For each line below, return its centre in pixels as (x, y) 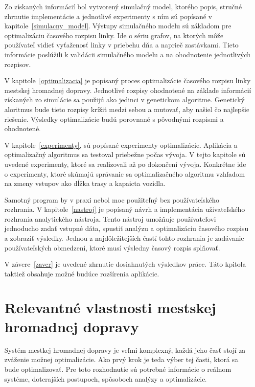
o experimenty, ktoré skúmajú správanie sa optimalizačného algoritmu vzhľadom (125, 173)
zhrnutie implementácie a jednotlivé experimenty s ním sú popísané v (108, 16)
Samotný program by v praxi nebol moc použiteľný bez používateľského (112, 199)
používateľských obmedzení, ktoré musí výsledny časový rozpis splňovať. (112, 247)
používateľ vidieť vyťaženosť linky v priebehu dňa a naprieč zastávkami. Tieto (122, 45)
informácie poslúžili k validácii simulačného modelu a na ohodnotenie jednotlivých (128, 54)
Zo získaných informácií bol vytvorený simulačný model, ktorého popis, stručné (123, 6)
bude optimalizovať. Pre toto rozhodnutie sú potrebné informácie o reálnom (118, 369)
